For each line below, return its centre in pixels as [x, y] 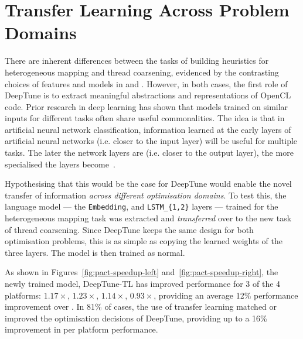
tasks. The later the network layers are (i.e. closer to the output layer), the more [149, 153]
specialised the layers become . [60, 164]
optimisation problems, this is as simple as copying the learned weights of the [144, 241]
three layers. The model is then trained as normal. [95, 252]
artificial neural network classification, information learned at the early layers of [148, 129]
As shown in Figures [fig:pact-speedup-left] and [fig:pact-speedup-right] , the [142, 272]
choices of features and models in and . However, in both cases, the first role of [146, 83]
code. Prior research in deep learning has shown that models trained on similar [147, 106]
